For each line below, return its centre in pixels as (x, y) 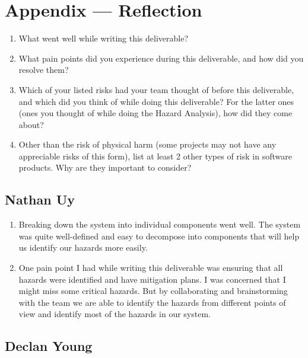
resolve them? (44, 70)
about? (31, 124)
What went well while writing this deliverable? (104, 38)
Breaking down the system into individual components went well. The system (160, 224)
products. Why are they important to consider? (105, 167)
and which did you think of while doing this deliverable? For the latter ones (156, 101)
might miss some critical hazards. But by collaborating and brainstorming (153, 291)
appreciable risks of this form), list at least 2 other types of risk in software (155, 156)
